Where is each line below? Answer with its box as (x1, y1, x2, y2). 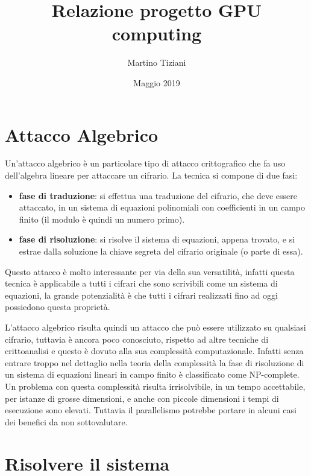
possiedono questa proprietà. (5, 300, 110, 313)
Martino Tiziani (127, 56, 186, 69)
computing (112, 21, 202, 46)
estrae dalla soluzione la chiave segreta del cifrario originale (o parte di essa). (19, 245, 303, 257)
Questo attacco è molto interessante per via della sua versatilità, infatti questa (5, 265, 295, 278)
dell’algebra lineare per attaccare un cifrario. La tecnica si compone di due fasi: (5, 169, 298, 182)
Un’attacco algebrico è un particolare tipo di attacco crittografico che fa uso (5, 157, 286, 170)
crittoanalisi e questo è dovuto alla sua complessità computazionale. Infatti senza (5, 344, 304, 357)
